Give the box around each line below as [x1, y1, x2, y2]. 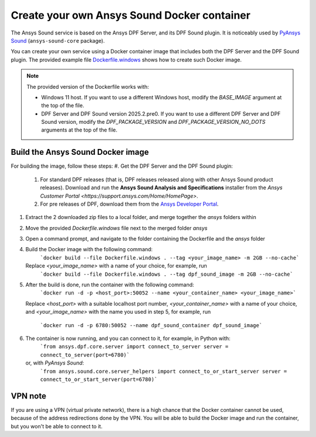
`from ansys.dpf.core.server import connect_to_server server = [40, 344, 229, 350]
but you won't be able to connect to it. [11, 422, 102, 429]
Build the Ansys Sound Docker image [11, 147, 149, 157]
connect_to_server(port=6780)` [40, 351, 130, 358]
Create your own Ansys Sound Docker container [11, 9, 251, 22]
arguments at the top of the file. [41, 126, 118, 134]
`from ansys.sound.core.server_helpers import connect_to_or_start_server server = [40, 368, 287, 374]
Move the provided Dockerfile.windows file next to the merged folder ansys [25, 224, 208, 231]
